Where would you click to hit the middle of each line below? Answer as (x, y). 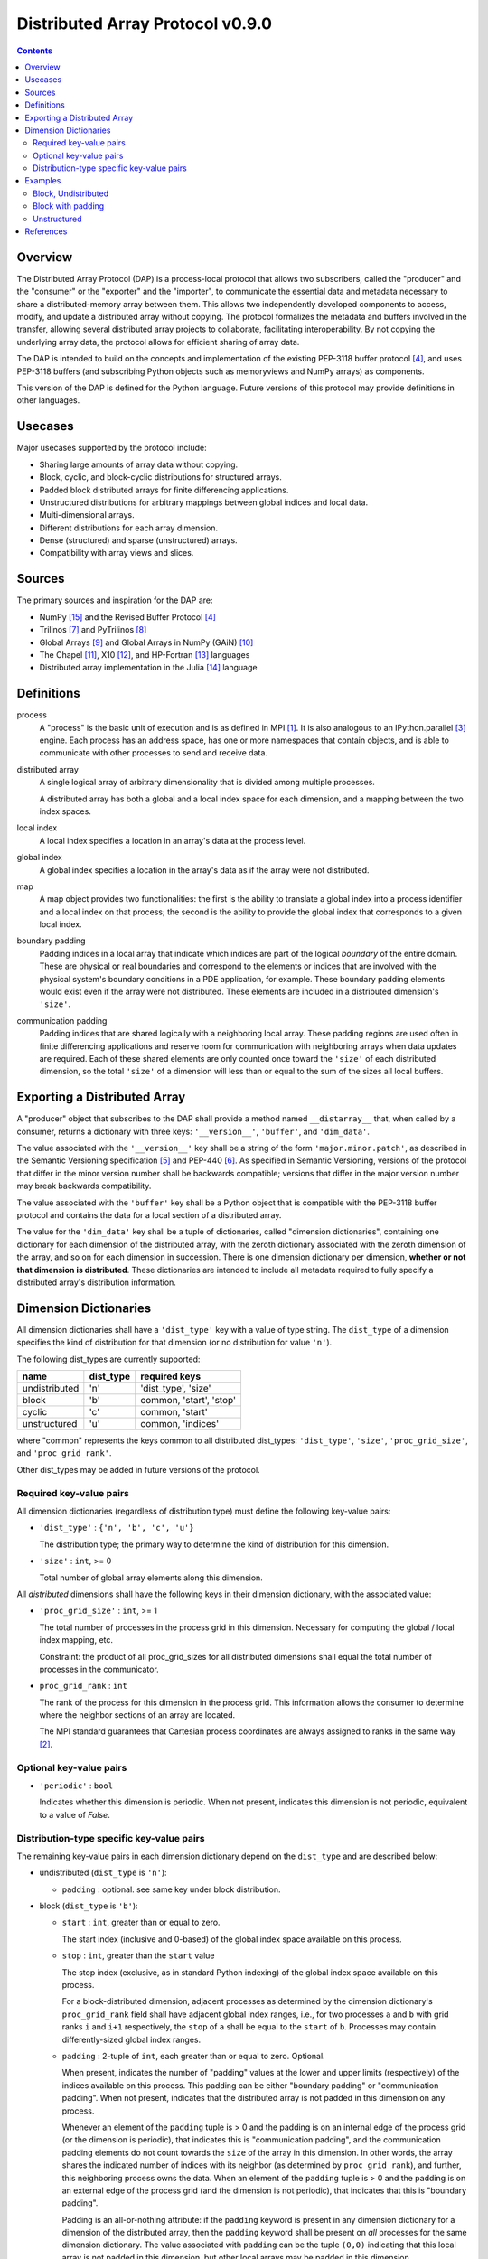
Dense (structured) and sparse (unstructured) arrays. (139, 540)
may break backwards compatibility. (84, 1186)
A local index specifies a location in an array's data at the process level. (173, 840)
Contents (35, 51)
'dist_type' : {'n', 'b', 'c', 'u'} (117, 1528)
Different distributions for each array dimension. (129, 528)
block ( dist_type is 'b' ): (89, 1906)
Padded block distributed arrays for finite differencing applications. (164, 490)
